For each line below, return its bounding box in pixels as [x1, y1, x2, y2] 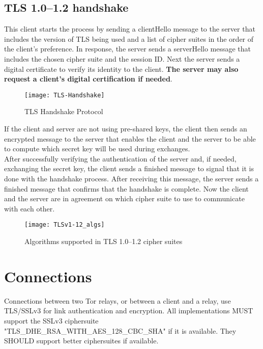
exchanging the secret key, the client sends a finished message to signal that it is [4, 163, 254, 174]
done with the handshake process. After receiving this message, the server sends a [4, 173, 259, 183]
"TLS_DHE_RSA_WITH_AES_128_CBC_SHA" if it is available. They [4, 325, 237, 336]
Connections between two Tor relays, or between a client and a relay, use [4, 295, 231, 306]
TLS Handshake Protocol [24, 106, 103, 117]
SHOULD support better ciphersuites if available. [4, 335, 159, 346]
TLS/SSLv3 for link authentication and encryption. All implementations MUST [4, 305, 253, 316]
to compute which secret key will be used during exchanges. [4, 143, 190, 154]
